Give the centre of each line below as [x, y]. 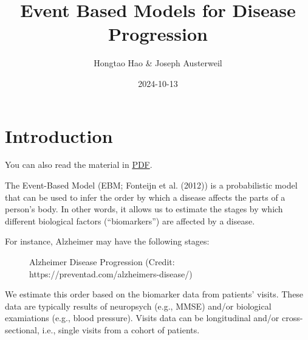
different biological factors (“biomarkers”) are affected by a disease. [130, 220]
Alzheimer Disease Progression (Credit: [102, 262]
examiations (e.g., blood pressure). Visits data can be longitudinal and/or [142, 318]
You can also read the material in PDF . [79, 165]
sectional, [22, 329]
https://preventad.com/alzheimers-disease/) [111, 273]
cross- [292, 318]
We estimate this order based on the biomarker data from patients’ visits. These [154, 294]
